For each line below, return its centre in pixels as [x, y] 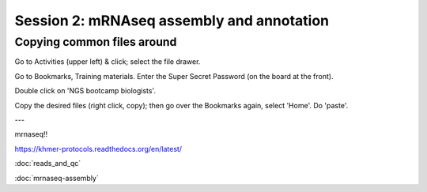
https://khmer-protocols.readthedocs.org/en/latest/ [98, 149]
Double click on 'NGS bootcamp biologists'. [85, 91]
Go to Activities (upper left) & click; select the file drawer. [108, 62]
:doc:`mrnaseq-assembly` [57, 178]
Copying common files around [96, 42]
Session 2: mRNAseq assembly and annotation [172, 21]
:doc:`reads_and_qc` [48, 164]
